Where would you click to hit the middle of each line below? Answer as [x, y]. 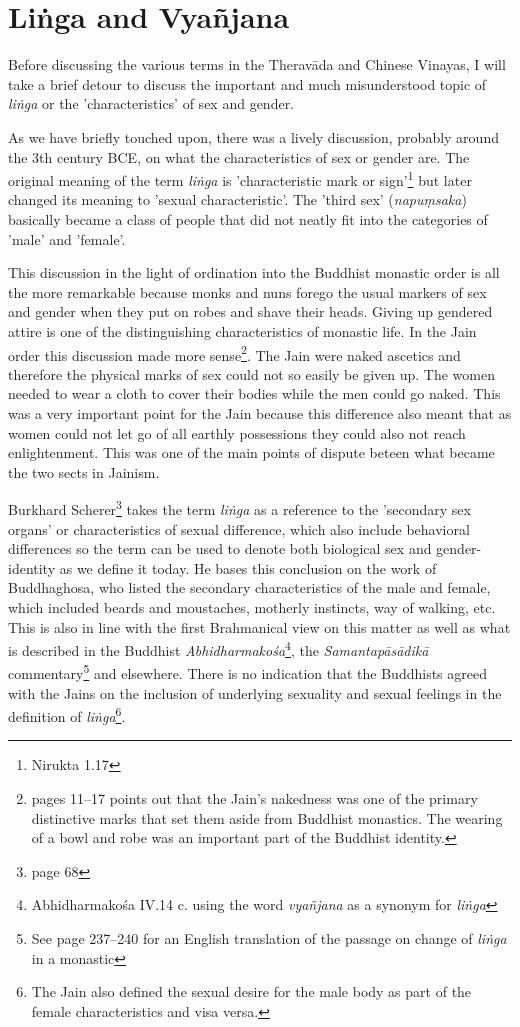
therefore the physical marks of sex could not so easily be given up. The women [251, 373]
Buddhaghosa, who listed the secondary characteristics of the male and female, [249, 587]
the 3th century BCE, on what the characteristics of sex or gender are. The [239, 156]
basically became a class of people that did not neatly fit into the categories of [248, 218]
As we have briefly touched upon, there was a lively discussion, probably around [253, 136]
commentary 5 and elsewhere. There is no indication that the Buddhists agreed [247, 672]
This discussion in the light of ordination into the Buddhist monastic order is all [254, 272]
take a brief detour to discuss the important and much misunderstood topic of [247, 83]
